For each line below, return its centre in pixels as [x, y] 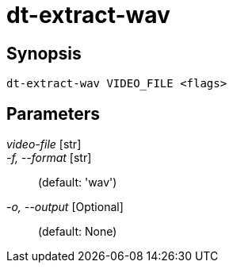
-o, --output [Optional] [65, 207]
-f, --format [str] [49, 158]
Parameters [53, 113]
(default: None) [78, 232]
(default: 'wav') [78, 183]
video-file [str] [44, 144]
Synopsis [44, 53]
